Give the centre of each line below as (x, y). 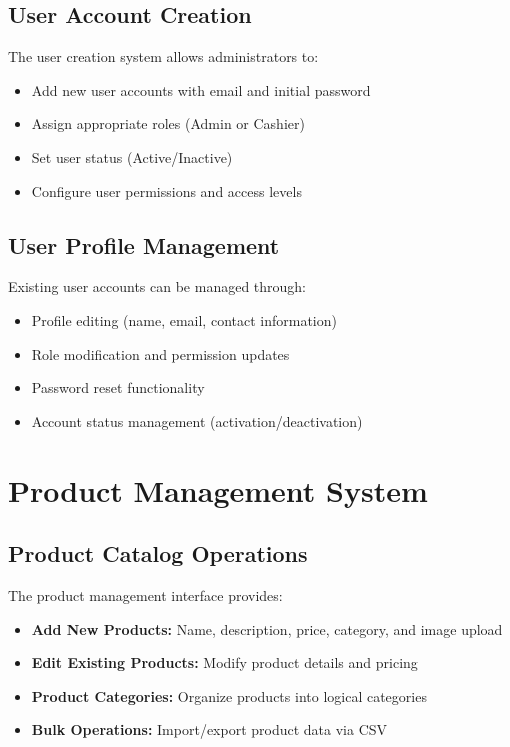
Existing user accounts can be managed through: (157, 286)
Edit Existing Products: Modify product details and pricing (224, 662)
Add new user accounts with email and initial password (201, 89)
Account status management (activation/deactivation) (197, 420)
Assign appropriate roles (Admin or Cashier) (168, 123)
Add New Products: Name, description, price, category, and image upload (267, 628)
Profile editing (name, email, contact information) (184, 319)
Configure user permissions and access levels (166, 190)
